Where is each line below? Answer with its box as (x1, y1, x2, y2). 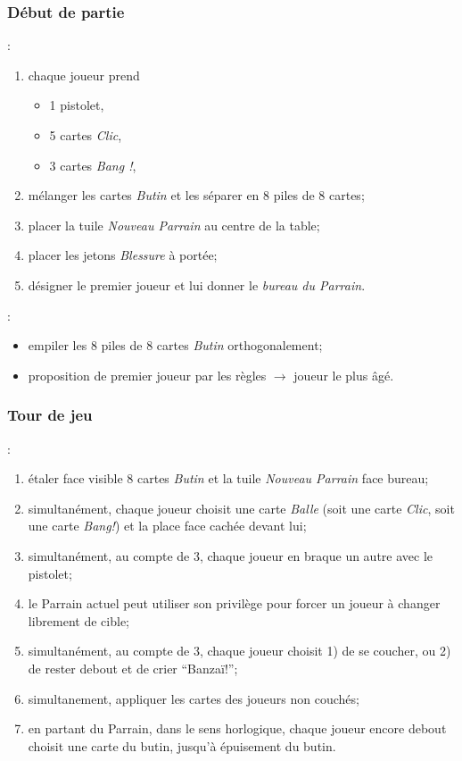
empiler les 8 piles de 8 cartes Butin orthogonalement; (28, 336, 323, 355)
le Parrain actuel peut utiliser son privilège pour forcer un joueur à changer (28, 594, 441, 613)
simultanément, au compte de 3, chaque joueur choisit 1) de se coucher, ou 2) (28, 641, 451, 660)
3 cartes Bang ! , (49, 155, 136, 174)
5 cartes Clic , (49, 126, 122, 144)
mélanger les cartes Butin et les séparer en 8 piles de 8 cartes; (28, 186, 365, 205)
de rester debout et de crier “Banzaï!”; (28, 658, 238, 677)
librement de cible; (28, 611, 130, 630)
